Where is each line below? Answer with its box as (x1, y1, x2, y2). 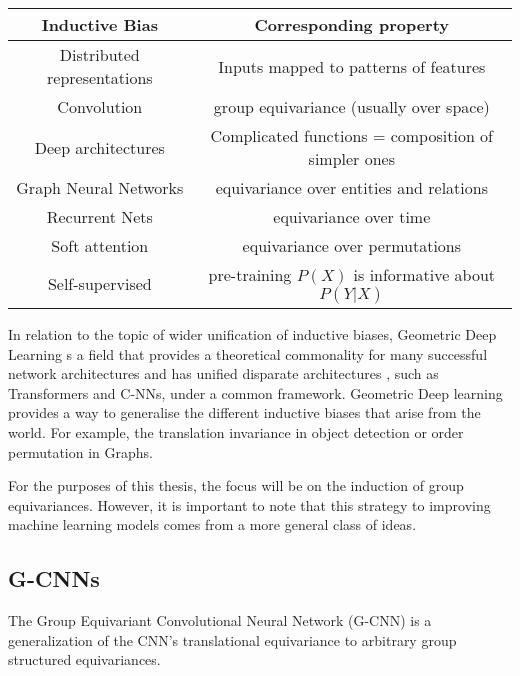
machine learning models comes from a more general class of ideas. (8, 514, 417, 535)
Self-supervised (47, 272, 152, 295)
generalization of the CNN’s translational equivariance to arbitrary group (8, 629, 457, 650)
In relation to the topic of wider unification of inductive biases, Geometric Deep (8, 324, 497, 344)
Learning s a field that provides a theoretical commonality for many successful (8, 343, 488, 364)
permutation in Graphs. (8, 441, 153, 462)
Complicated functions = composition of (210, 124, 494, 147)
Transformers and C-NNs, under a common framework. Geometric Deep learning (8, 382, 503, 403)
